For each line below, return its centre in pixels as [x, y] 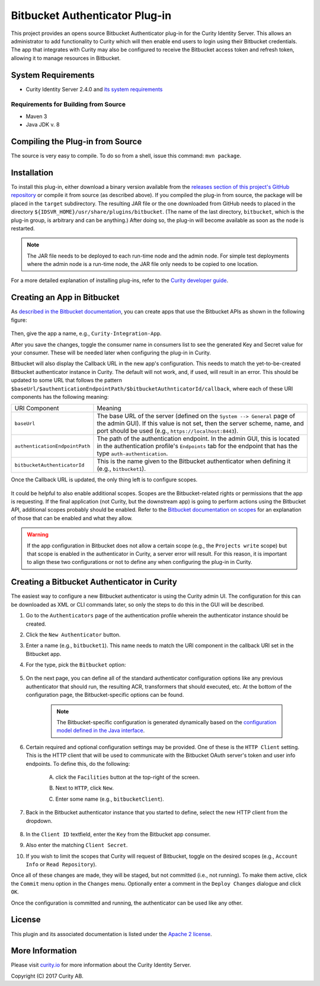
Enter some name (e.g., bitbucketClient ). [110, 799]
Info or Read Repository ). [61, 864]
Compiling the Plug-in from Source [76, 142]
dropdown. [39, 821]
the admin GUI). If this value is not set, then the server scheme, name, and [200, 423]
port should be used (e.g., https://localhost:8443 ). [168, 431]
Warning [38, 535]
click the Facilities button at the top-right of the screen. [127, 777]
